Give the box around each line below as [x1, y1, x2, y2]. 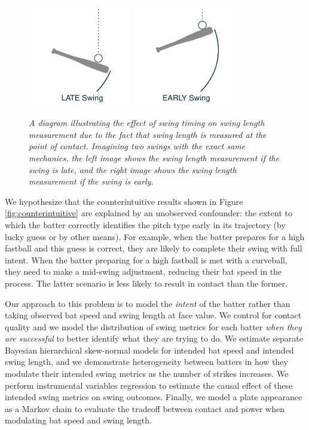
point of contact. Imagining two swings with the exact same [29, 140, 246, 152]
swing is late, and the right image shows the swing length [29, 163, 237, 176]
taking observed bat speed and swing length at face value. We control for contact [5, 309, 302, 321]
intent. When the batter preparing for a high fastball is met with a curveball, [5, 253, 287, 266]
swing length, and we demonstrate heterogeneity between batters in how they [5, 355, 288, 368]
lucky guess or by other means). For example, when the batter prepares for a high [5, 230, 305, 242]
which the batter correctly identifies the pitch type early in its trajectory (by [5, 218, 286, 231]
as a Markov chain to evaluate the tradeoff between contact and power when [5, 402, 284, 414]
